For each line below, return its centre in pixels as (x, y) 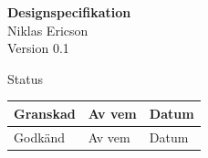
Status (25, 78)
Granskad (45, 113)
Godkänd (40, 137)
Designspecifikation (69, 12)
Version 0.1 (38, 48)
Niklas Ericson (48, 30)
